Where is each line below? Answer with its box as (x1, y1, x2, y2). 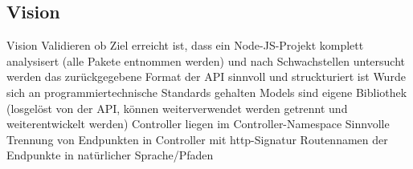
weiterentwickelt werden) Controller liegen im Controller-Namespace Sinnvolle (6, 115, 390, 132)
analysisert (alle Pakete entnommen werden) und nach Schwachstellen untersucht (6, 52, 406, 69)
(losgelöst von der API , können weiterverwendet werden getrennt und (6, 99, 348, 116)
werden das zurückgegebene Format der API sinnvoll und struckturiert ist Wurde (6, 68, 406, 85)
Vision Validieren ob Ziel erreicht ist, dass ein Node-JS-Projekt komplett (6, 37, 364, 54)
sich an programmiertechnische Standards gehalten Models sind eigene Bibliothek (6, 83, 407, 100)
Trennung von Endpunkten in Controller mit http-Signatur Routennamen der (6, 131, 388, 147)
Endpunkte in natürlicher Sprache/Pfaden (6, 147, 214, 163)
